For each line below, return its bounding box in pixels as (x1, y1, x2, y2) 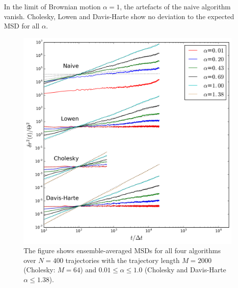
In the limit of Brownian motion (4, 1, 101, 11)
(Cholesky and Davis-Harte (144, 264, 226, 275)
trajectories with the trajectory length (65, 255, 180, 265)
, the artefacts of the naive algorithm (120, 1, 231, 11)
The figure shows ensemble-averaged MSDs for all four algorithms (24, 245, 221, 256)
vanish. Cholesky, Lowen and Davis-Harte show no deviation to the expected (4, 11, 234, 21)
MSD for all (4, 21, 40, 31)
